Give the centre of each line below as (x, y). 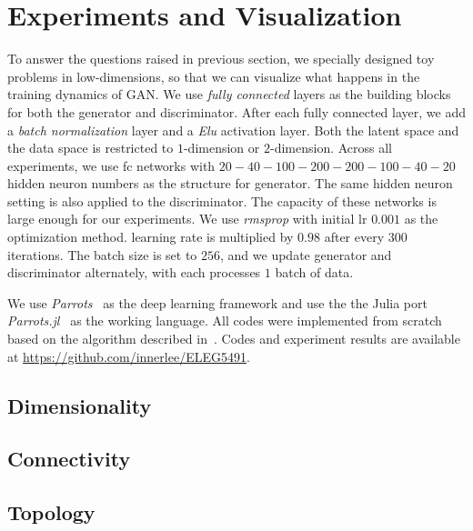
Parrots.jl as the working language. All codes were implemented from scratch (225, 321)
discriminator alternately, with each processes (134, 272)
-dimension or (221, 148)
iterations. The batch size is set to (102, 254)
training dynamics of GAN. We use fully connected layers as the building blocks (229, 94)
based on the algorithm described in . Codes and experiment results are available (234, 339)
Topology (51, 512)
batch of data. (314, 272)
